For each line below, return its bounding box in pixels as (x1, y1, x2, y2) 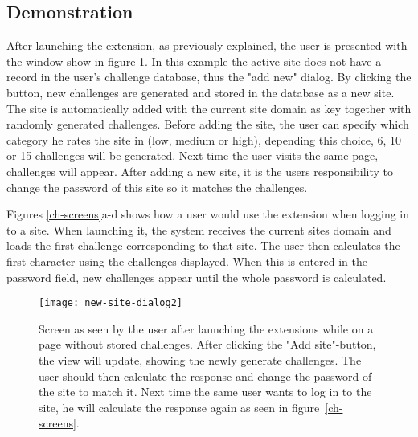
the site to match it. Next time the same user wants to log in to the (39, 383, 372, 400)
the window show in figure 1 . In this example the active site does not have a (6, 52, 382, 69)
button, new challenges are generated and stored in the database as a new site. (6, 84, 395, 100)
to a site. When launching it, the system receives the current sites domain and (6, 221, 391, 238)
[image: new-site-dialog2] (39, 297, 182, 309)
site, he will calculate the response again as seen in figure (39, 398, 320, 415)
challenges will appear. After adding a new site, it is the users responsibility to (6, 162, 393, 179)
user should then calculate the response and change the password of (39, 367, 372, 384)
